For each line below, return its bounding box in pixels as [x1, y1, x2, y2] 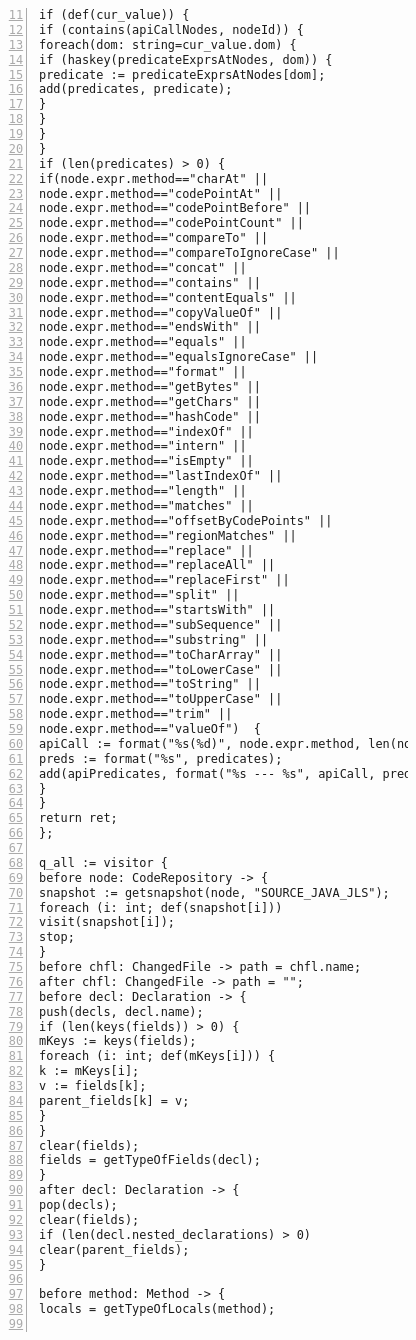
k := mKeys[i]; [39, 1064, 140, 1079]
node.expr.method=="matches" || [39, 498, 254, 513]
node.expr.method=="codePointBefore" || [39, 201, 312, 216]
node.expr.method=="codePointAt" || [39, 186, 283, 201]
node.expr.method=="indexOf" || [39, 424, 254, 439]
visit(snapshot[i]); [39, 915, 176, 930]
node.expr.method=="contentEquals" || [39, 290, 297, 305]
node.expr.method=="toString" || [39, 677, 261, 692]
